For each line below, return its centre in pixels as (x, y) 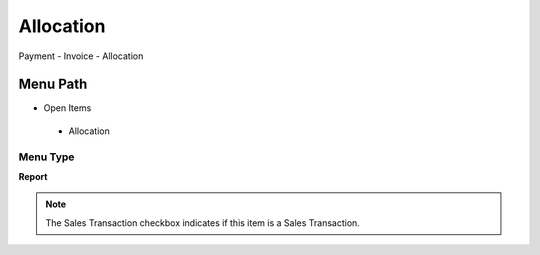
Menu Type (46, 157)
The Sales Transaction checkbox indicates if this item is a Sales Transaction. (202, 222)
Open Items (67, 108)
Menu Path (53, 84)
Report (33, 176)
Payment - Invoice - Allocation (81, 56)
